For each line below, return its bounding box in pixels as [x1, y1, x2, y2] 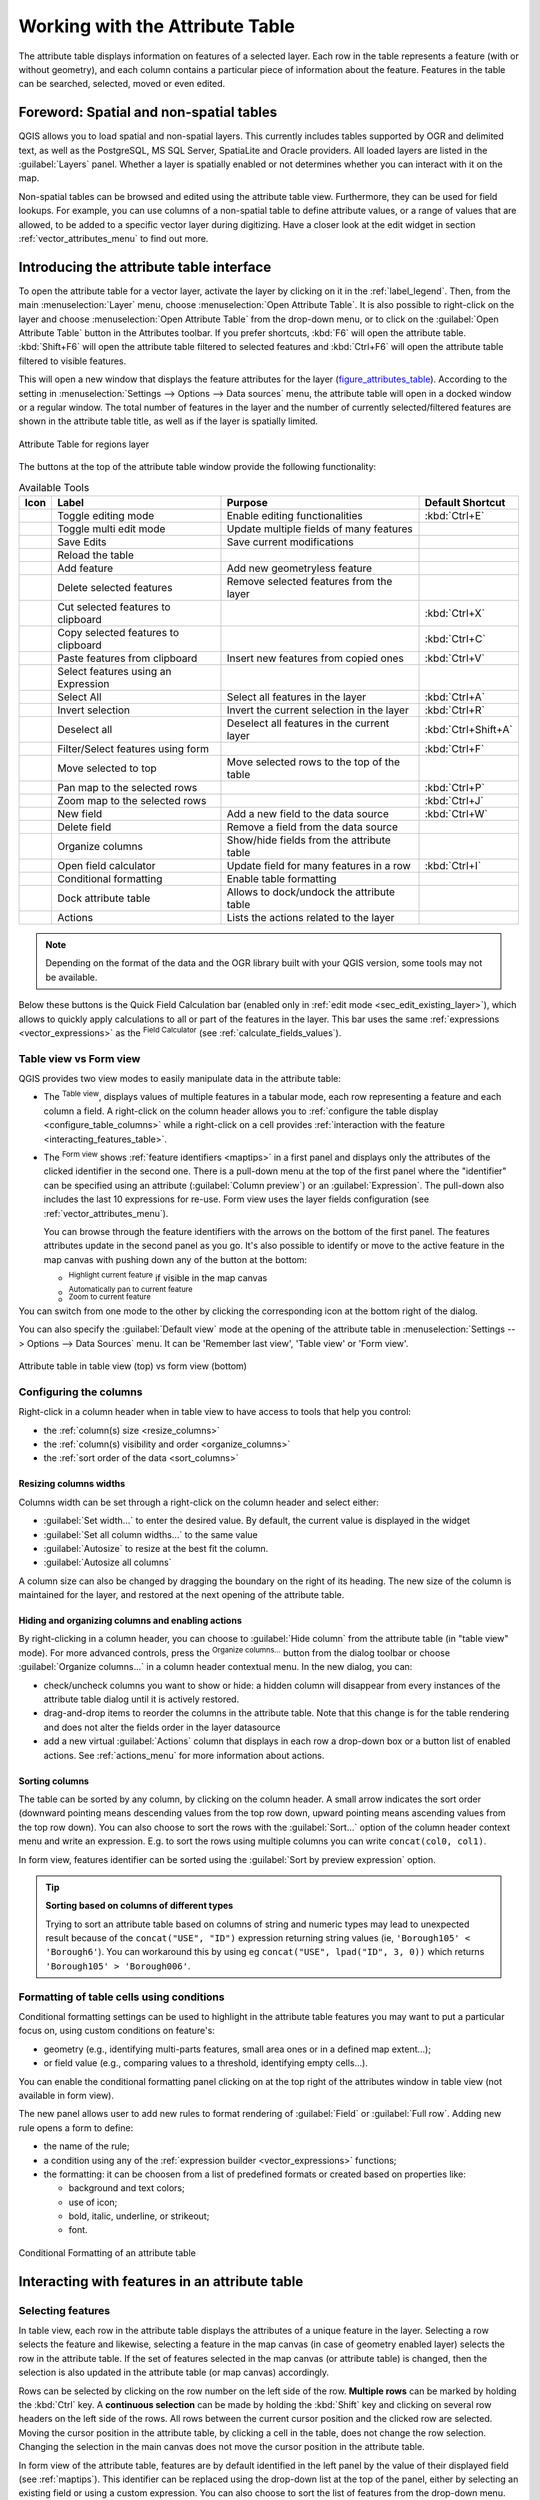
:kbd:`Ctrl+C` [424, 631, 486, 645]
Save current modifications [226, 535, 354, 549]
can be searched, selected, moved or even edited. [18, 78, 226, 90]
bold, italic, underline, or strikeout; [68, 2210, 210, 2222]
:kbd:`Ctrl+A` [424, 690, 485, 704]
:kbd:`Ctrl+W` [424, 806, 489, 820]
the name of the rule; [43, 2140, 130, 2152]
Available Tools [18, 480, 90, 494]
